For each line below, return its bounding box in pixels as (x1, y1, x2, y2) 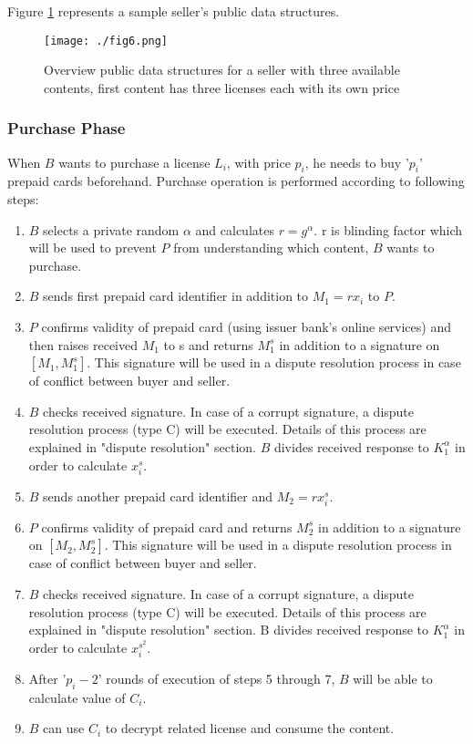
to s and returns (163, 335, 253, 354)
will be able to (353, 669, 433, 688)
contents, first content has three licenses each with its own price (44, 77, 400, 97)
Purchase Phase (7, 117, 126, 139)
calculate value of (28, 687, 126, 707)
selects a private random (43, 220, 180, 239)
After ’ (28, 669, 67, 688)
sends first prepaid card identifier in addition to (43, 286, 309, 305)
